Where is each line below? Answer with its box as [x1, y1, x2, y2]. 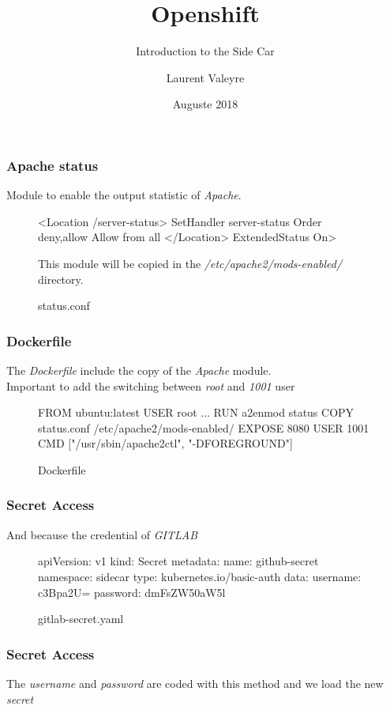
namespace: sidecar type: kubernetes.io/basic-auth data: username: [38, 568, 362, 584]
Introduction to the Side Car [136, 43, 275, 59]
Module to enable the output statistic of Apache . [6, 187, 242, 203]
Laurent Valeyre [166, 69, 245, 85]
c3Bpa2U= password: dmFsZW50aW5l [38, 583, 226, 600]
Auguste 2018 [172, 96, 238, 112]
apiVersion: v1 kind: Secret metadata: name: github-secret [38, 553, 319, 569]
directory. [38, 270, 84, 287]
